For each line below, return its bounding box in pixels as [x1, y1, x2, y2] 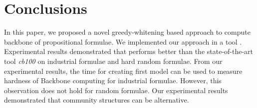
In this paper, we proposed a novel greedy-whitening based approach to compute [4, 27, 251, 37]
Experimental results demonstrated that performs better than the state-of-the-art [4, 46, 254, 56]
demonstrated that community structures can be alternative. [4, 95, 189, 105]
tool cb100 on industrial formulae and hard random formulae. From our [4, 55, 223, 66]
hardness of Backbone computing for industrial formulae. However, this [4, 75, 222, 86]
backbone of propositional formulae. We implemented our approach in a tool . [4, 36, 242, 47]
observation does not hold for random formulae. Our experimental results [4, 85, 228, 95]
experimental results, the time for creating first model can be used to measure [4, 65, 243, 76]
